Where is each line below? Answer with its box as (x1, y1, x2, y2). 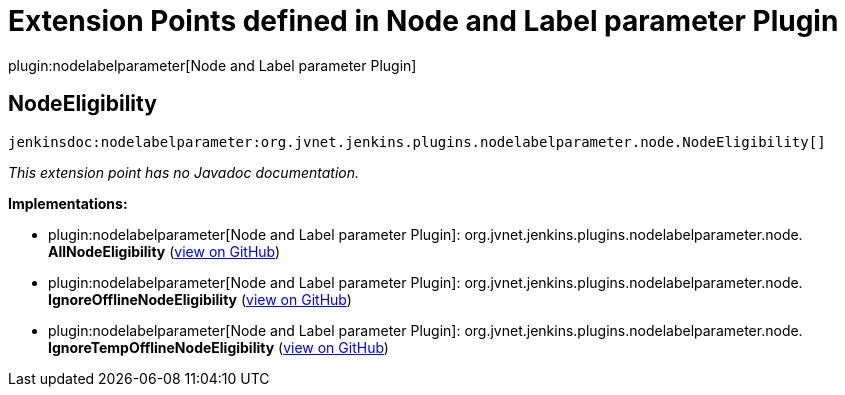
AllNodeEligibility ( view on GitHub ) (48, 242, 281, 260)
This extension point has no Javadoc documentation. (8, 163, 360, 181)
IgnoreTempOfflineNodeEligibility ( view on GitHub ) (48, 338, 389, 356)
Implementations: (8, 194, 128, 212)
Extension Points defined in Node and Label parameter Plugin (8, 4, 839, 38)
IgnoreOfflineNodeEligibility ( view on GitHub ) (48, 290, 352, 308)
